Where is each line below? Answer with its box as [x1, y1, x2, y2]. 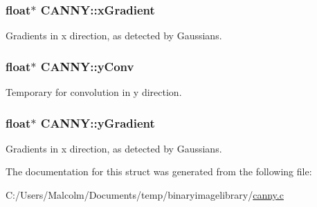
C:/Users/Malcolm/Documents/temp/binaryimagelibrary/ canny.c [6, 188, 284, 202]
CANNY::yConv [40, 57, 134, 75]
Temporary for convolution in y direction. [6, 85, 182, 99]
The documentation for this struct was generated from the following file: [6, 164, 312, 179]
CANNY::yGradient [40, 114, 155, 131]
